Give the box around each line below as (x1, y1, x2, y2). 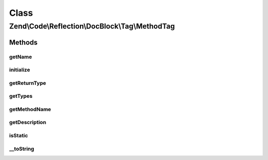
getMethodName (9, 106, 52, 113)
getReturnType (9, 80, 47, 86)
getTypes (9, 93, 33, 100)
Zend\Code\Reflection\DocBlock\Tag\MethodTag (9, 22, 175, 31)
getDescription (9, 119, 47, 126)
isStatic (9, 132, 28, 139)
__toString (9, 145, 34, 152)
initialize (9, 67, 30, 74)
